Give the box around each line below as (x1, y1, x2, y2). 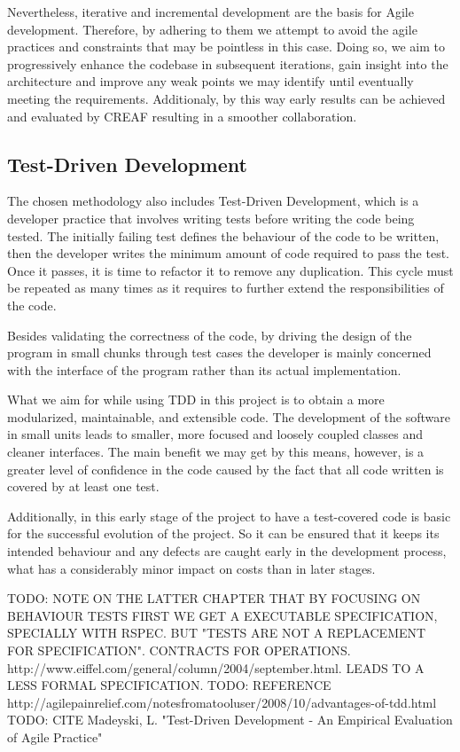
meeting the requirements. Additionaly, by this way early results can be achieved (7, 89, 446, 107)
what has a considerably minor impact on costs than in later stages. (7, 559, 376, 577)
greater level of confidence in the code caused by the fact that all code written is (7, 459, 444, 478)
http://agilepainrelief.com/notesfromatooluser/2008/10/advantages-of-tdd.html (7, 693, 437, 711)
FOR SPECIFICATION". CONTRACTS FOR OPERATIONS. (7, 641, 351, 660)
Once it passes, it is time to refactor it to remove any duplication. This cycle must (7, 261, 454, 279)
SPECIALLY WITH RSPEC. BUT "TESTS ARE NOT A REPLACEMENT (7, 623, 426, 642)
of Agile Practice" (7, 727, 103, 746)
